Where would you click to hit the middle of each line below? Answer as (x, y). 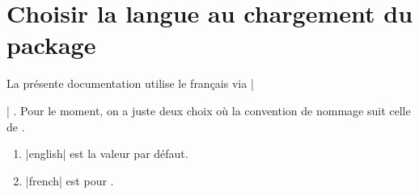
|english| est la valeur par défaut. (107, 154)
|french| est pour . (70, 180)
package (51, 45)
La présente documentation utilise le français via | (130, 83)
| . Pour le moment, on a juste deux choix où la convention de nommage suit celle (209, 110)
